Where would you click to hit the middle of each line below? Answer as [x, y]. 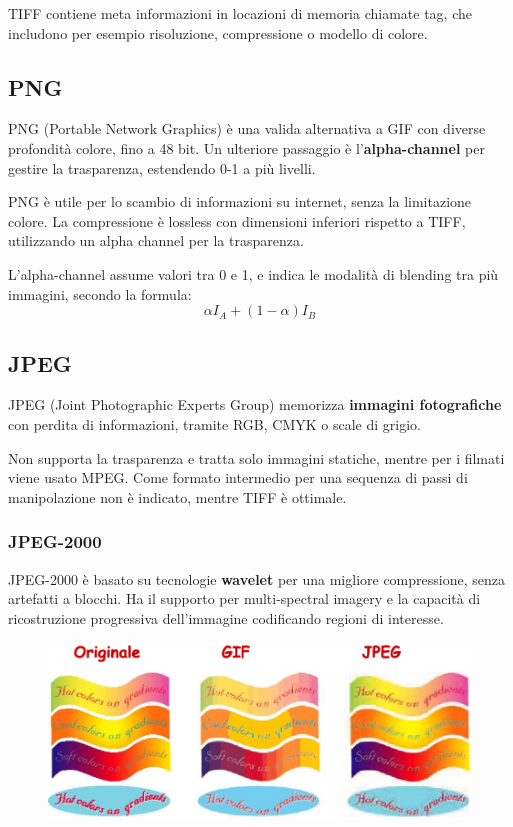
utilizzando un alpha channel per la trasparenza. [156, 240]
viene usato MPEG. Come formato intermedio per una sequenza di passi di [238, 477]
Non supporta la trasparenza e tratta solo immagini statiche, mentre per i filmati [256, 457]
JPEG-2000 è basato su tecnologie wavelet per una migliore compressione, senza [256, 578]
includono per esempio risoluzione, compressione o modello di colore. [218, 32]
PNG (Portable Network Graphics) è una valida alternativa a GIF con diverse [247, 128]
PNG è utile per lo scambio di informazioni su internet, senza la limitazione [240, 201]
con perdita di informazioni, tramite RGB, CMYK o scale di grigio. [214, 423]
